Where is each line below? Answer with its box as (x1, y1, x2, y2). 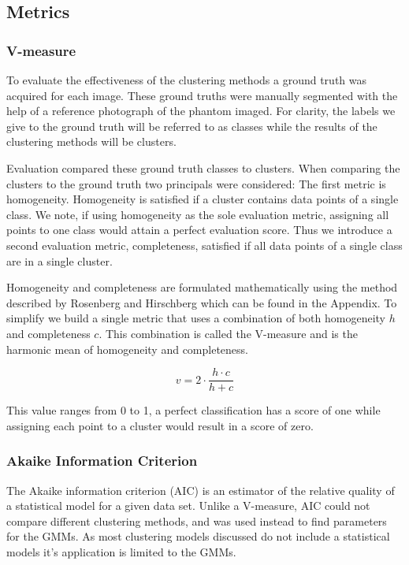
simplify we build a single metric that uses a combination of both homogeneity (6, 310, 386, 326)
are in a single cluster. (6, 252, 113, 269)
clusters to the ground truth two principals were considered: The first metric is (6, 175, 386, 191)
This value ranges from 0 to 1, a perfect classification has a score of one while (6, 402, 381, 418)
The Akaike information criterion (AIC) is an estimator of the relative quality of (6, 481, 395, 498)
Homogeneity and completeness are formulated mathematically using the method (6, 279, 398, 296)
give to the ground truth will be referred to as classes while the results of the (6, 117, 377, 134)
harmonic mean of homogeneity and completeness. (6, 340, 249, 357)
